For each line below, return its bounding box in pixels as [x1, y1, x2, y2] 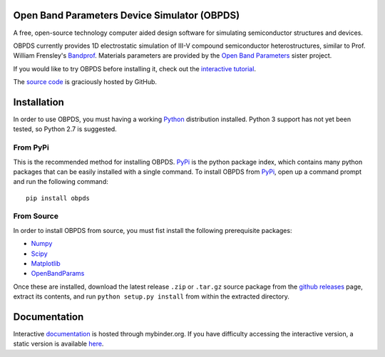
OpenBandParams [31, 269, 85, 278]
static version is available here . [13, 339, 104, 348]
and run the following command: [13, 177, 108, 186]
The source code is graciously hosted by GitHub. [13, 78, 157, 86]
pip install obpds [26, 194, 91, 202]
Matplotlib [31, 259, 61, 267]
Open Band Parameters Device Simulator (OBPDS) [13, 9, 240, 21]
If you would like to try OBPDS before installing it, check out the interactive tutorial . [13, 64, 257, 73]
